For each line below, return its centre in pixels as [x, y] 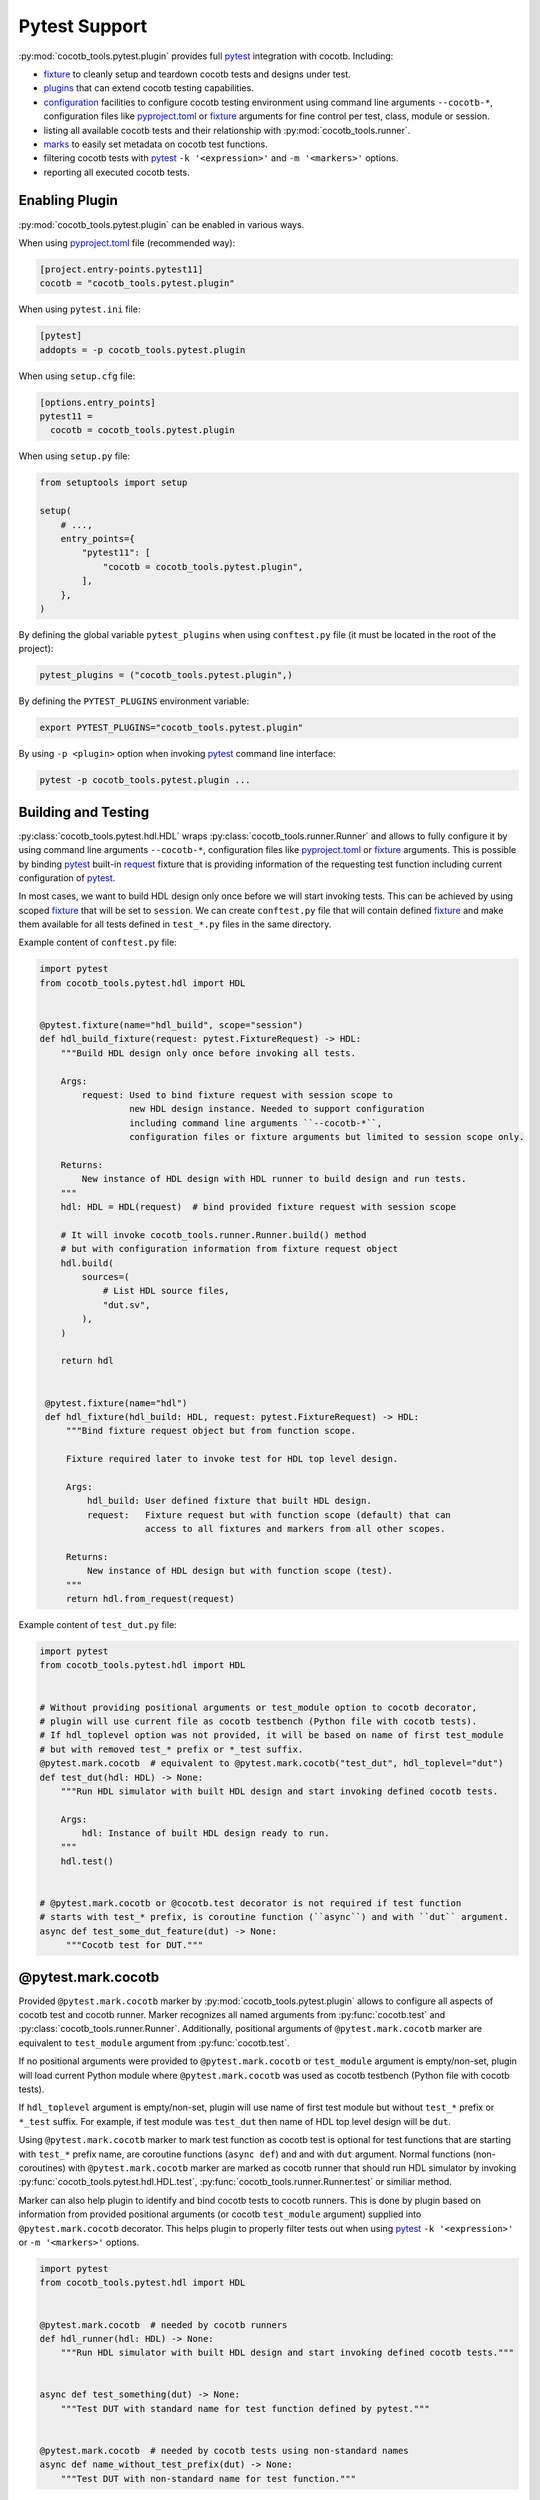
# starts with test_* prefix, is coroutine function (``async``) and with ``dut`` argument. [274, 1917]
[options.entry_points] [98, 402]
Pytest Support [83, 26]
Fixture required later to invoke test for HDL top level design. [232, 1459]
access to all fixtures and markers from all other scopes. [295, 1529]
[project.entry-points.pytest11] [121, 269]
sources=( [105, 1277]
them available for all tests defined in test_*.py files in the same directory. [175, 924]
